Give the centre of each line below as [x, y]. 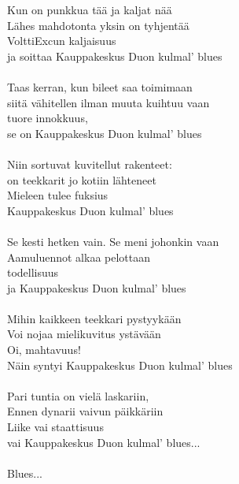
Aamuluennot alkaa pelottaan [79, 257]
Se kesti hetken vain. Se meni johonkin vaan [113, 241]
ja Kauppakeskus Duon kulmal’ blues [97, 287]
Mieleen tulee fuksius [58, 195]
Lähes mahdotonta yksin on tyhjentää [98, 25]
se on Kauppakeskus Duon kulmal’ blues [105, 133]
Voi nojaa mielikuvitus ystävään [84, 334]
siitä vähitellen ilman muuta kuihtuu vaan [108, 102]
